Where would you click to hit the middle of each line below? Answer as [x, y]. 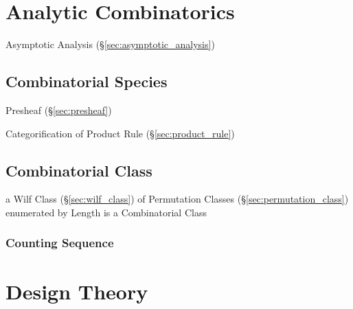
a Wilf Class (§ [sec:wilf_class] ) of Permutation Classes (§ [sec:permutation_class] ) [177, 199]
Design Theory [77, 291]
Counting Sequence [60, 243]
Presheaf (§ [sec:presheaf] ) [59, 110]
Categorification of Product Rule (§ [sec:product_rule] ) [120, 133]
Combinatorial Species [87, 81]
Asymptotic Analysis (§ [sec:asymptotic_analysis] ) [110, 44]
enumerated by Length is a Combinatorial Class [106, 212]
